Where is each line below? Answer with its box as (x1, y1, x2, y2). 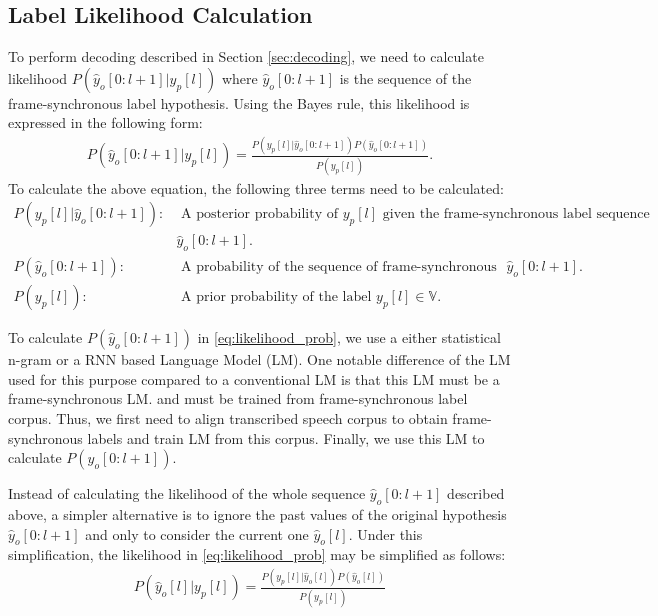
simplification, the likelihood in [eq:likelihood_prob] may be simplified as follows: (8, 544, 506, 565)
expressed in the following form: (8, 112, 203, 133)
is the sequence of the (339, 67, 472, 88)
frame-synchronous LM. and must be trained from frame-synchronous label (8, 388, 468, 409)
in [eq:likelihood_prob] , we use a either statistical (197, 327, 501, 348)
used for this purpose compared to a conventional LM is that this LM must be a (8, 368, 500, 389)
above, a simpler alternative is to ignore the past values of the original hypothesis (8, 503, 507, 524)
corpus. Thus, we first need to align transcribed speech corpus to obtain (8, 407, 448, 428)
